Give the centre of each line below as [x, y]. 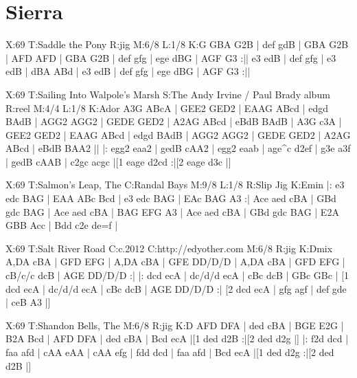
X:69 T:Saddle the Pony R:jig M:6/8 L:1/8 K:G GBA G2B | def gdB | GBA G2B [177, 44]
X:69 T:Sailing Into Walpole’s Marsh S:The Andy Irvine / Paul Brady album [168, 94]
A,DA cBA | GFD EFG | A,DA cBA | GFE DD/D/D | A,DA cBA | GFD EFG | [175, 262]
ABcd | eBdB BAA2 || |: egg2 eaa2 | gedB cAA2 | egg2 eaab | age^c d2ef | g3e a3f [178, 148]
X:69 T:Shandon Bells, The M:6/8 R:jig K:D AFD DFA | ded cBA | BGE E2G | [175, 325]
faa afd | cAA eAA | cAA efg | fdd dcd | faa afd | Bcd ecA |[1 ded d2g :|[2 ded [170, 352]
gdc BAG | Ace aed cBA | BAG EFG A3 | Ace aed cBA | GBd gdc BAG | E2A [172, 211]
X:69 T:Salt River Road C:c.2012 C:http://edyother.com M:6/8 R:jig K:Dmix [169, 248]
